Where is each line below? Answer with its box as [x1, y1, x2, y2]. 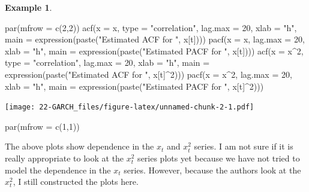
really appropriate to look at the [5, 152, 124, 164]
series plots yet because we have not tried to [137, 152, 300, 164]
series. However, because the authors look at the [124, 163, 301, 176]
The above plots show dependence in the [5, 140, 154, 153]
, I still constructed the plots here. [13, 175, 139, 188]
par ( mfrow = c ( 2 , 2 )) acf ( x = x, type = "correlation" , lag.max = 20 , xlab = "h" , [5, 21, 297, 33]
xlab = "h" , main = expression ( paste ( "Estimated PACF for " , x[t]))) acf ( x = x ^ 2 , [5, 44, 304, 57]
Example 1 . [5, 1, 52, 13]
